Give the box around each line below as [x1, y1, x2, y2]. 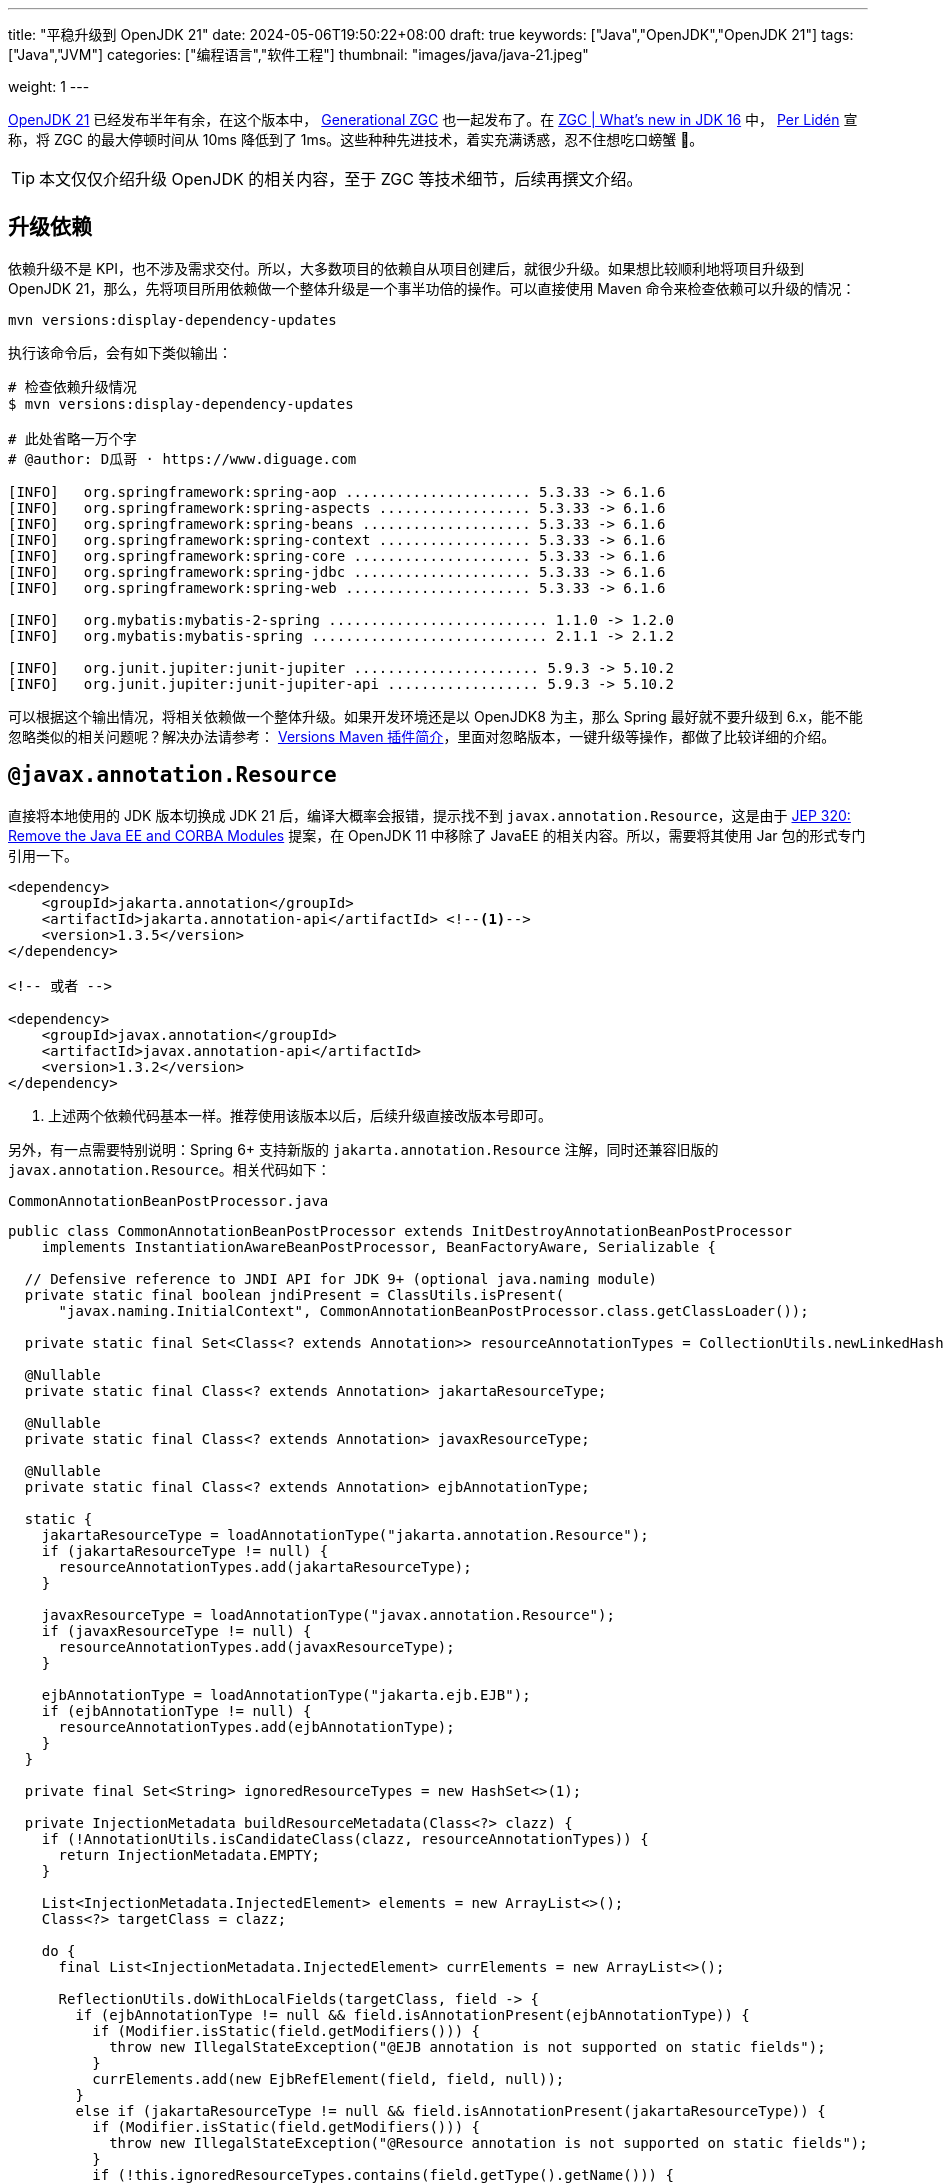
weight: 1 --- [8, 78, 90, 95]
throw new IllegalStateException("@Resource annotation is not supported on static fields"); [109, 2134, 868, 2151]
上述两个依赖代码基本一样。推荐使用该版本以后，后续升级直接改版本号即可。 [48, 1106, 552, 1124]
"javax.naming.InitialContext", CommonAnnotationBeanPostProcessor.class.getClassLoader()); [58, 1302, 809, 1319]
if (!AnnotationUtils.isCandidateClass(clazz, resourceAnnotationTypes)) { [41, 1830, 649, 1847]
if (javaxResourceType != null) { [41, 1622, 312, 1639]
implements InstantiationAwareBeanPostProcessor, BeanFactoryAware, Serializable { [41, 1238, 717, 1255]
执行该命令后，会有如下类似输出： [8, 343, 232, 361]
